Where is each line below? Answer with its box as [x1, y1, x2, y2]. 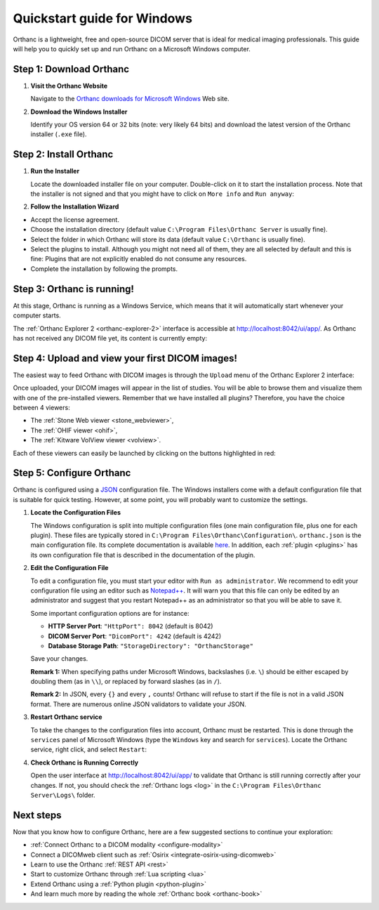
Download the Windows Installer [30, 107, 128, 116]
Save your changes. [30, 654, 88, 663]
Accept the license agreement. [30, 215, 119, 224]
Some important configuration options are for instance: [30, 609, 189, 617]
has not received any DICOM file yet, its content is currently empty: [13, 334, 207, 342]
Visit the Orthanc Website [30, 81, 108, 90]
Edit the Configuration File [30, 564, 109, 572]
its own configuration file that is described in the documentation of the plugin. [30, 550, 255, 559]
